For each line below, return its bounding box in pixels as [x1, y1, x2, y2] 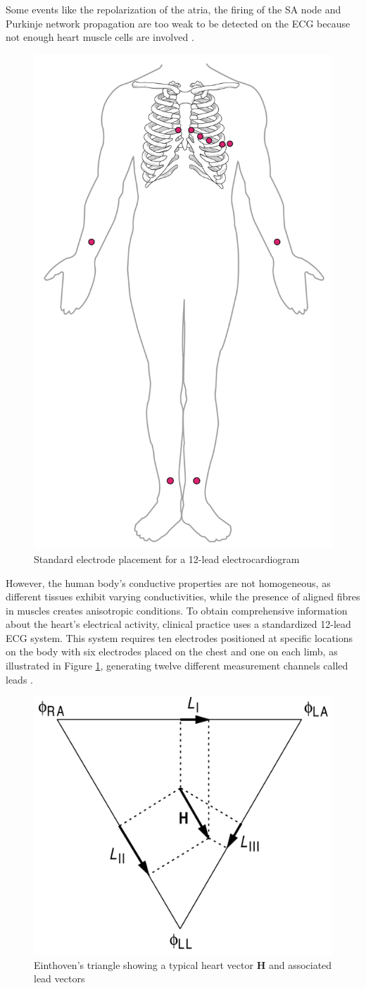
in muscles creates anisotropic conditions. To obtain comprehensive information [6, 603, 348, 617]
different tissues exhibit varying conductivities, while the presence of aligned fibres [6, 589, 360, 604]
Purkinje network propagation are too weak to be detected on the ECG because [6, 16, 351, 30]
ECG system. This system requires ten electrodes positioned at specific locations [6, 630, 353, 645]
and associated [268, 957, 332, 972]
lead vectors [34, 971, 85, 986]
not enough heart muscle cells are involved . [6, 30, 194, 44]
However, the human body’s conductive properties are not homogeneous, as [6, 575, 331, 590]
